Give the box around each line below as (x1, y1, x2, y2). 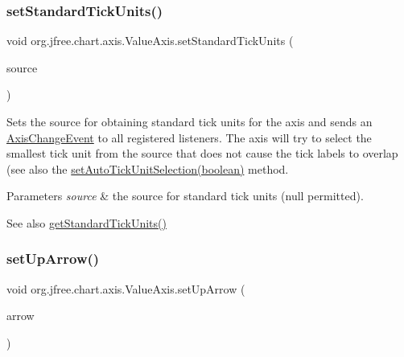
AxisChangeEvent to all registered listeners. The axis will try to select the (6, 129, 372, 146)
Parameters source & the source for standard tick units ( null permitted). (6, 187, 364, 204)
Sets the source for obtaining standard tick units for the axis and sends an (6, 113, 373, 129)
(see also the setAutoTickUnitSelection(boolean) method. (6, 160, 289, 177)
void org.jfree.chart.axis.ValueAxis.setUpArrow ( (6, 280, 245, 297)
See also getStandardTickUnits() (6, 214, 167, 231)
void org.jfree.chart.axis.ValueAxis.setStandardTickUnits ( (6, 32, 294, 49)
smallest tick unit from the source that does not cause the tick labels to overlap (6, 145, 398, 162)
